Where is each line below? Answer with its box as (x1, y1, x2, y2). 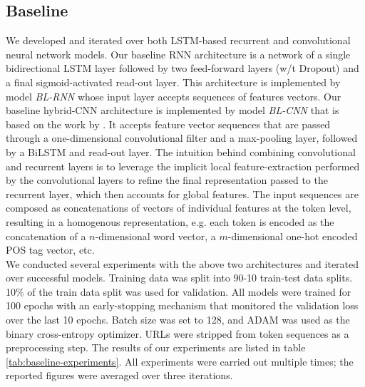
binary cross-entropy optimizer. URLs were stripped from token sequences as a (6, 326, 349, 341)
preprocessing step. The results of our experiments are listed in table (6, 340, 306, 355)
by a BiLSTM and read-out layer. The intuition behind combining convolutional (6, 144, 356, 159)
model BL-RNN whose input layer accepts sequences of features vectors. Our (6, 88, 341, 103)
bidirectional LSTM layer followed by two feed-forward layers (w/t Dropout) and (6, 61, 359, 76)
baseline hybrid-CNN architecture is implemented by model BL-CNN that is (6, 103, 339, 118)
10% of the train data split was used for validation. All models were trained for (6, 284, 351, 299)
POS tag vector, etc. (6, 242, 95, 257)
